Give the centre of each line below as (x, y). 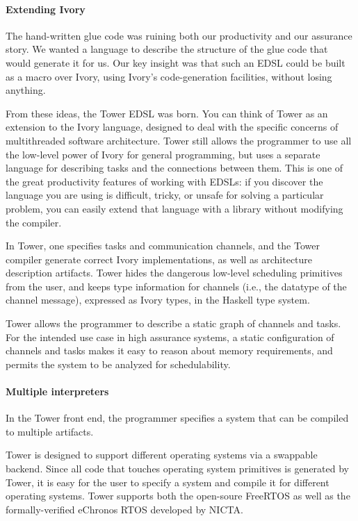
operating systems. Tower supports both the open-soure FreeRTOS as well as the (178, 496)
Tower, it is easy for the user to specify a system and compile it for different (168, 482)
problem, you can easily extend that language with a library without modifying (174, 208)
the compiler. (34, 222)
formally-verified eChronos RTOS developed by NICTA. (124, 509)
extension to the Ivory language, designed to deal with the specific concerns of (172, 127)
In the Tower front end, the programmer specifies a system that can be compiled (177, 418)
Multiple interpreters (57, 391)
